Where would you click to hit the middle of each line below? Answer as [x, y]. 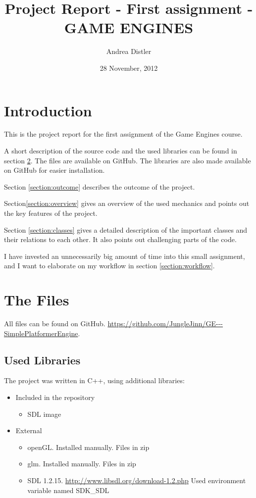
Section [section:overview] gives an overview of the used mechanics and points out [127, 203]
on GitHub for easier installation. [54, 170]
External [29, 430]
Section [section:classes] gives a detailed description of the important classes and [126, 229]
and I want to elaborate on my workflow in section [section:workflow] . [109, 266]
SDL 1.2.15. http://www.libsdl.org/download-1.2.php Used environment [137, 480]
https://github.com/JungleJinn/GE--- [165, 324]
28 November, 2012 [129, 68]
